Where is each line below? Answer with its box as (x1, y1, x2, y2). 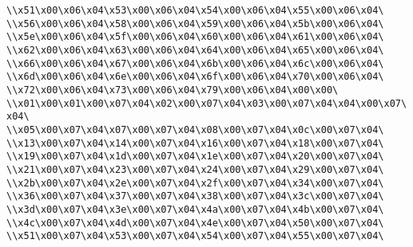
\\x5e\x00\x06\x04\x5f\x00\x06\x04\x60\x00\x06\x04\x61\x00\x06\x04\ (6, 31, 384, 43)
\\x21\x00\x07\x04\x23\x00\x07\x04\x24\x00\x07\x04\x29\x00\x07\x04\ (6, 163, 384, 175)
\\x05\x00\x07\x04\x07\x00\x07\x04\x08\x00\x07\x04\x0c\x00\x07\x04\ (6, 123, 384, 135)
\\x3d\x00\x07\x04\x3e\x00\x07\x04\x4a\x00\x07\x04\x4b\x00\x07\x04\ (6, 203, 384, 215)
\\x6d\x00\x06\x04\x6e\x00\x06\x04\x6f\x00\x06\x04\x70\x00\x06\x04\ (6, 71, 384, 83)
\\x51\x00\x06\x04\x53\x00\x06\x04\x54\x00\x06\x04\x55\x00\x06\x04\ (6, 5, 384, 16)
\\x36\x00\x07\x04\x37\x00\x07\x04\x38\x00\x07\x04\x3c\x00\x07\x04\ (6, 190, 384, 202)
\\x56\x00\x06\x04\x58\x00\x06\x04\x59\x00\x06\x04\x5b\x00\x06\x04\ (6, 18, 384, 29)
